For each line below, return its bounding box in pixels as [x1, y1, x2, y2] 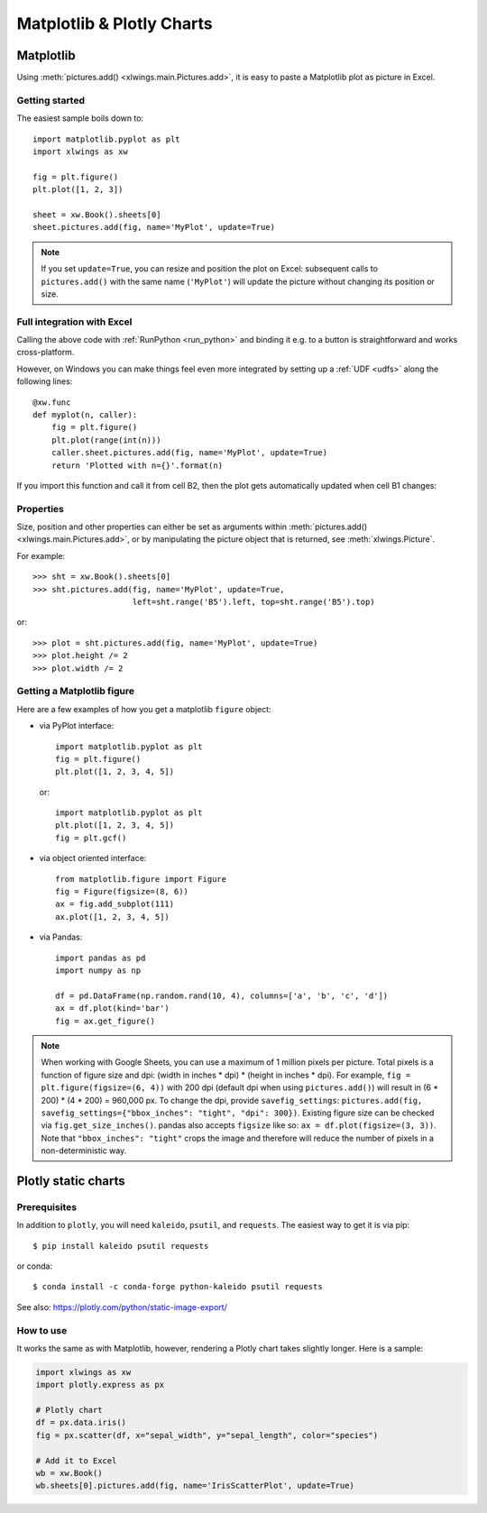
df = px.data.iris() [35, 1417, 126, 1428]
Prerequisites [16, 1200, 77, 1213]
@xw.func [32, 397, 71, 408]
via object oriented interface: [39, 853, 147, 864]
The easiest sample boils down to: [16, 113, 144, 124]
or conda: [16, 1261, 53, 1271]
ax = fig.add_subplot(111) [55, 899, 175, 910]
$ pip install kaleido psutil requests [32, 1241, 209, 1251]
